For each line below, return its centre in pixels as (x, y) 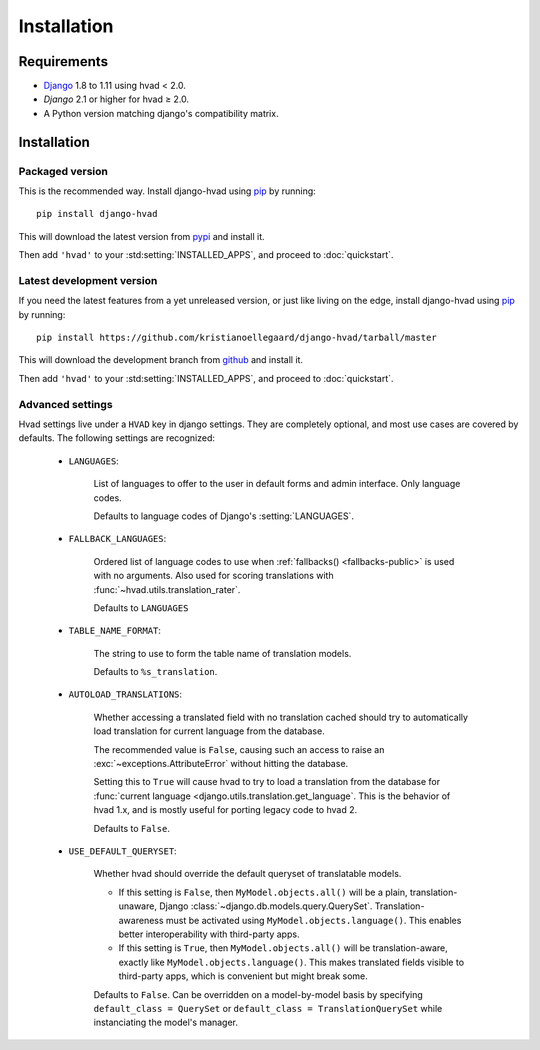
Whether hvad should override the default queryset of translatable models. (247, 874)
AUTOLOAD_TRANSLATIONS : (125, 694)
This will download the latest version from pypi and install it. (141, 236)
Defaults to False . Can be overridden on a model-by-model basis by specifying (258, 994)
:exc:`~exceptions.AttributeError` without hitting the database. (221, 764)
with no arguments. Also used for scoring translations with (213, 576)
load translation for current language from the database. (209, 731)
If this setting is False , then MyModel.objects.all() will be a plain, (263, 892)
